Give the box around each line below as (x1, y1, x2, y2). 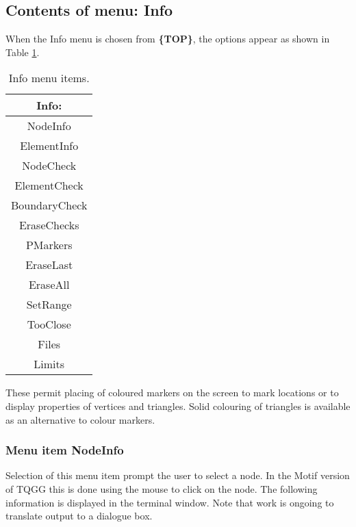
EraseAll (28, 277, 70, 293)
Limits (34, 356, 65, 372)
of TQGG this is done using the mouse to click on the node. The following (5, 481, 318, 496)
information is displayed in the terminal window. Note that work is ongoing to (5, 495, 334, 509)
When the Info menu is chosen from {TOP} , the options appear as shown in (5, 31, 330, 46)
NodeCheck (22, 157, 77, 174)
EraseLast (25, 257, 73, 273)
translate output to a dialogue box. (5, 509, 153, 523)
